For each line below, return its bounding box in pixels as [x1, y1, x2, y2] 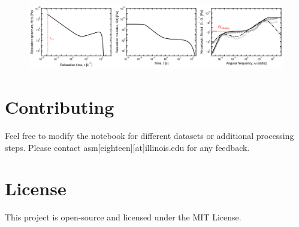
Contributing [5, 95, 114, 119]
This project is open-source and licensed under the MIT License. [5, 211, 241, 223]
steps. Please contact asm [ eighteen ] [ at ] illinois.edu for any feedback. [5, 141, 250, 153]
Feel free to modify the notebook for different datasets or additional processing [5, 129, 294, 141]
